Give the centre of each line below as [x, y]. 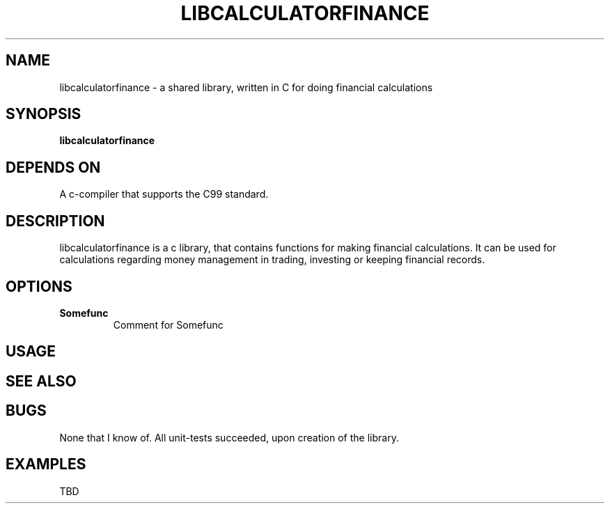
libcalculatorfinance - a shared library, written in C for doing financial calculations [246, 87]
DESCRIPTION [55, 221]
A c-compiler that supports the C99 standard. [164, 194]
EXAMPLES [46, 464]
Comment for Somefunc [168, 324]
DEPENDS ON [53, 167]
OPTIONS [39, 286]
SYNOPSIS [44, 114]
